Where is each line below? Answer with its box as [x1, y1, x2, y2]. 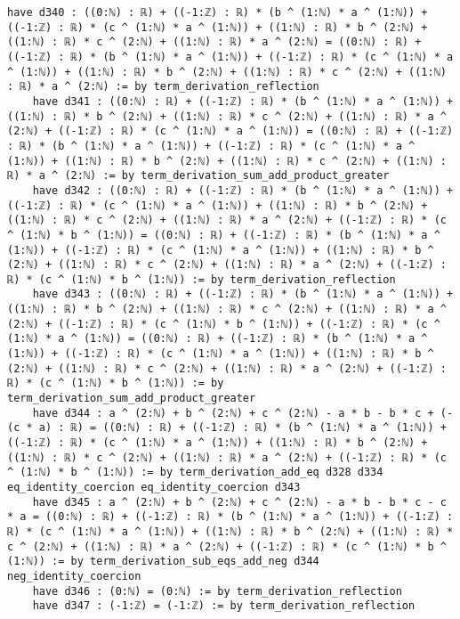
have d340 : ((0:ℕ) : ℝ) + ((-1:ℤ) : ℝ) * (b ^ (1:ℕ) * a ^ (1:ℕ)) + [7, 6, 428, 19]
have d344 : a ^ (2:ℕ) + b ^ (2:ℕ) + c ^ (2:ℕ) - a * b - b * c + [32, 406, 434, 419]
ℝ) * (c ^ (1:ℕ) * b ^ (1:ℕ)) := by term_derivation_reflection [7, 273, 396, 286]
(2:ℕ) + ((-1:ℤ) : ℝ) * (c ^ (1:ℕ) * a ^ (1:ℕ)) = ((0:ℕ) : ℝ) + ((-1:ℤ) [7, 125, 454, 138]
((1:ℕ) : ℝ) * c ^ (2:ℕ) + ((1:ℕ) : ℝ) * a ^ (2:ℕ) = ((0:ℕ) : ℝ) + [7, 36, 422, 49]
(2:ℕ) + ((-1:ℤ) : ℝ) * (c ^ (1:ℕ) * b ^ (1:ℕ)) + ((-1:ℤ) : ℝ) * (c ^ [7, 317, 440, 330]
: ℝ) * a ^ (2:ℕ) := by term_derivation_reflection [7, 80, 319, 94]
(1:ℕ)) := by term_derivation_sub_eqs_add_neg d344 [7, 555, 319, 568]
